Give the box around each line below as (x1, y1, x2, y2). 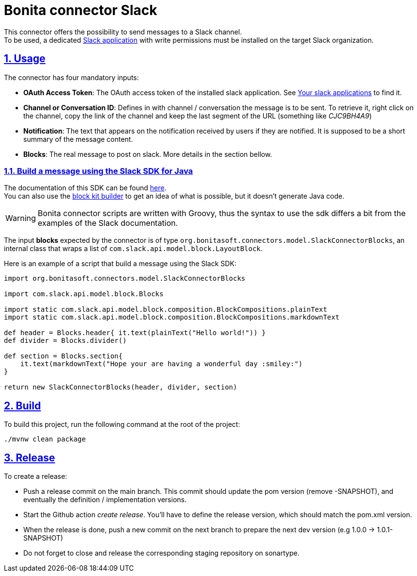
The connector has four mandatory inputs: (4, 73, 139, 82)
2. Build (4, 399, 41, 412)
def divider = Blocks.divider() (4, 337, 127, 345)
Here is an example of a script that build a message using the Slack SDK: (4, 259, 236, 268)
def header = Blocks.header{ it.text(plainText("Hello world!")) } (4, 329, 266, 337)
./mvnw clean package (4, 435, 86, 443)
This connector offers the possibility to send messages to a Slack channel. (4, 27, 242, 36)
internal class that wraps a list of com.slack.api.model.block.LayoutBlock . (4, 244, 263, 253)
